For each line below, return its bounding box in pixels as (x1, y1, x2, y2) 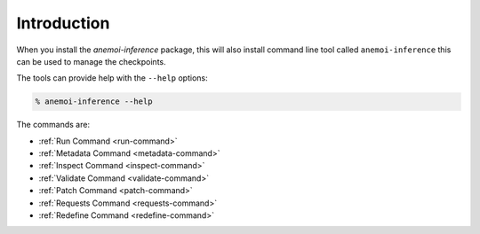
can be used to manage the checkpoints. (16, 56, 166, 66)
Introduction (16, 13, 110, 33)
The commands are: (16, 120, 91, 130)
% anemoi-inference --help (35, 97, 153, 106)
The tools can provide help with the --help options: (16, 73, 208, 83)
